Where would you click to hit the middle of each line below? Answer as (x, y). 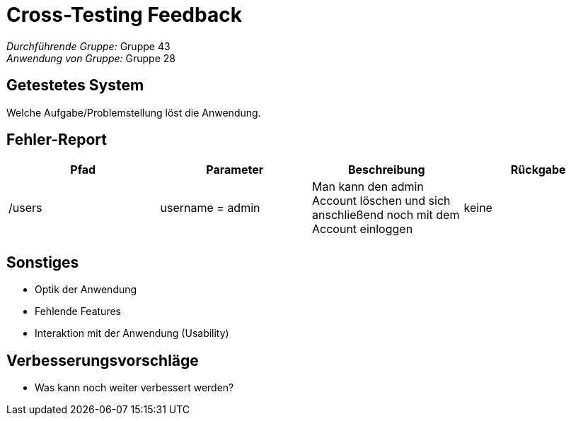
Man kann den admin (368, 187)
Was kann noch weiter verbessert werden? (134, 388)
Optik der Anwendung (86, 290)
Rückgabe (538, 170)
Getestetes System (75, 85)
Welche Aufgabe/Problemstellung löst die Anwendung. (134, 112)
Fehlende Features (78, 312)
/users (25, 208)
